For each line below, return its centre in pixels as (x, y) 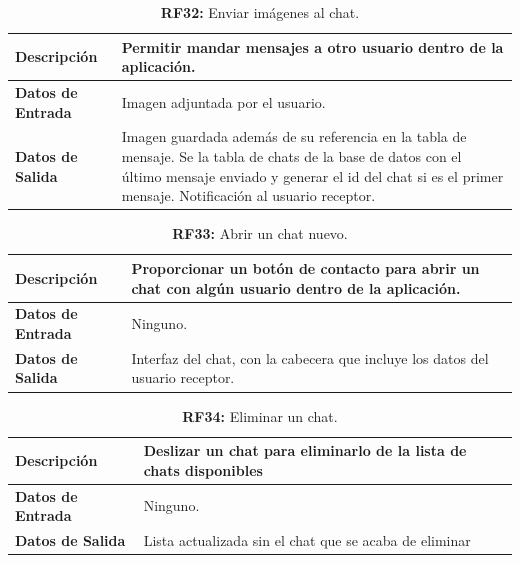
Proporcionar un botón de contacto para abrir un (305, 267)
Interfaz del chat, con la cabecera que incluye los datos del (310, 357)
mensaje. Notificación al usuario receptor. (248, 195)
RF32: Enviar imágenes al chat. (260, 12)
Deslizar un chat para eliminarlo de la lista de (305, 450)
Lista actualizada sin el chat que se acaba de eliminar (307, 539)
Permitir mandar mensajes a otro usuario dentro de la (312, 46)
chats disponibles (203, 469)
